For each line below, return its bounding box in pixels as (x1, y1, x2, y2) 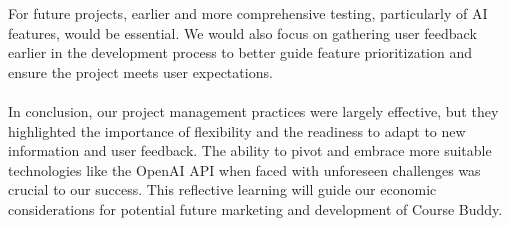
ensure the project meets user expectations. (8, 61, 273, 82)
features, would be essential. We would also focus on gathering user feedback (8, 22, 477, 43)
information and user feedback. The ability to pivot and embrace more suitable (8, 140, 492, 161)
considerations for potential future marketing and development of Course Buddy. (8, 198, 503, 219)
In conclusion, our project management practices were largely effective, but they (8, 100, 499, 121)
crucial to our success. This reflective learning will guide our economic (8, 179, 437, 200)
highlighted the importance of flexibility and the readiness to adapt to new (8, 120, 466, 141)
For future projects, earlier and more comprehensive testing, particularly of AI (8, 3, 488, 23)
